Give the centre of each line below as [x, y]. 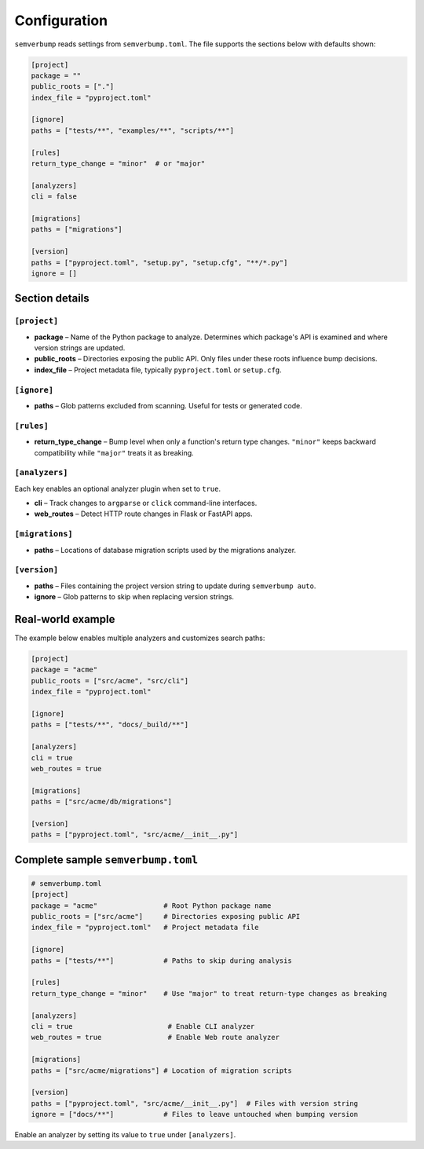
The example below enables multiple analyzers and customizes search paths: [140, 638]
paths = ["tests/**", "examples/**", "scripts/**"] [133, 130]
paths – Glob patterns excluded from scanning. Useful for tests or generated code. [168, 406]
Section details [52, 298]
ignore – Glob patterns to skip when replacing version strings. [134, 597]
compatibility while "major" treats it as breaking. [114, 452]
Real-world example [65, 619]
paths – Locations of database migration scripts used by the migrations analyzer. [165, 550]
